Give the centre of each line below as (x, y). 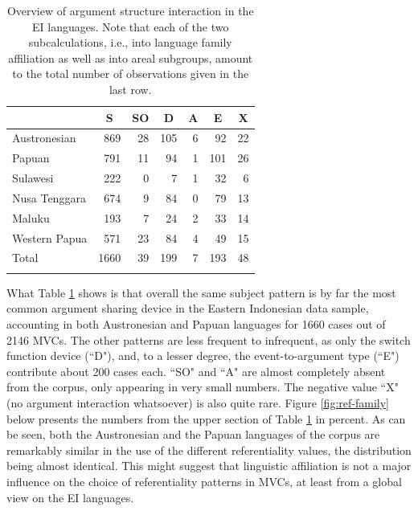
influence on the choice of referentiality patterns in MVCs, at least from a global (204, 481)
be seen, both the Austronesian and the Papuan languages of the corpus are (193, 434)
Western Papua (50, 237)
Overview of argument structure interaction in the (130, 10)
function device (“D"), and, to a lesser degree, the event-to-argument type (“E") (203, 356)
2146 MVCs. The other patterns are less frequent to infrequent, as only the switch (209, 339)
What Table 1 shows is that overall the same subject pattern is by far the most (201, 292)
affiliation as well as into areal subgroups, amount (131, 57)
